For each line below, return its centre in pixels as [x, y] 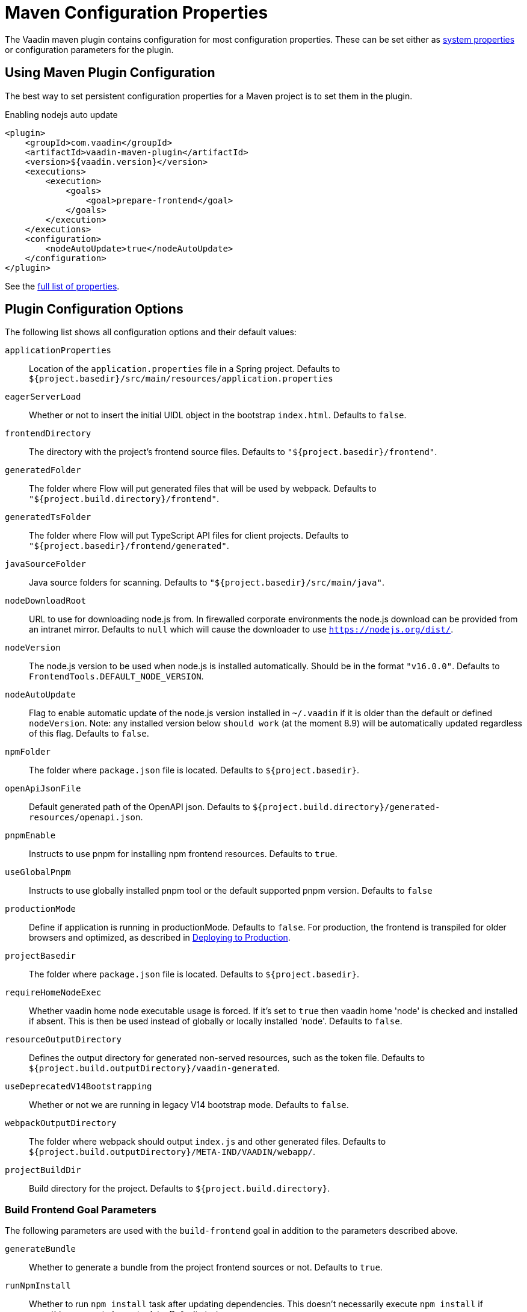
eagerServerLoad [43, 397]
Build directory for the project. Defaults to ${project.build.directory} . [180, 1189]
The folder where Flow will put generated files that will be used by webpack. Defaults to [203, 489]
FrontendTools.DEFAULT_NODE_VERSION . [116, 676]
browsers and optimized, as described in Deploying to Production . [160, 938]
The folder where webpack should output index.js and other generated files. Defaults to [208, 1142]
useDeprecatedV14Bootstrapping [79, 1087]
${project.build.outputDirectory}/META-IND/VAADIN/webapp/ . [172, 1152]
